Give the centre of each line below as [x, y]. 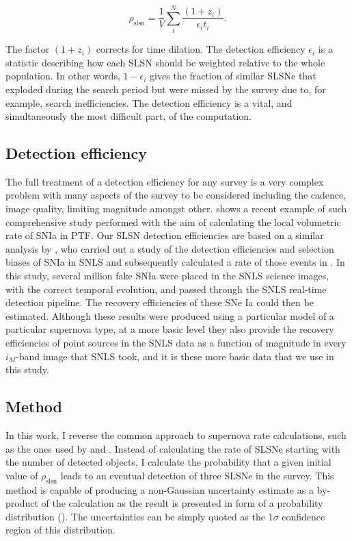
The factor [28, 49]
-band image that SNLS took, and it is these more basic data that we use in [175, 356]
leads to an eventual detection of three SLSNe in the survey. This [197, 475]
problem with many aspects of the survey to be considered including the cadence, [176, 195]
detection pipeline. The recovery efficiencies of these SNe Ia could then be [160, 302]
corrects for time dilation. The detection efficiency [201, 49]
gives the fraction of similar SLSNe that [233, 76]
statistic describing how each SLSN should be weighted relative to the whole [165, 62]
